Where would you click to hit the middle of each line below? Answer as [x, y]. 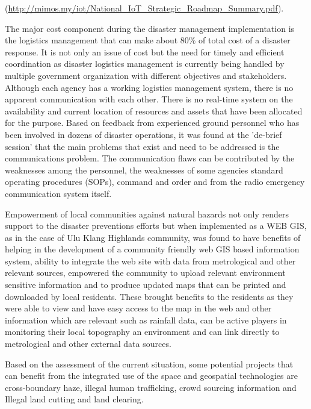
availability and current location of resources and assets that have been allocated [154, 111]
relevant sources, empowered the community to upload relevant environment [145, 273]
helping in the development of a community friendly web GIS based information [152, 249]
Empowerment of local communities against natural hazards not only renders [147, 214]
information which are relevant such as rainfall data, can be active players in [146, 320]
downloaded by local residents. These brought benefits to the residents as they [149, 296]
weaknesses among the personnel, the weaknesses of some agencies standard [144, 170]
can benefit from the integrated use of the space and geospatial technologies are [151, 376]
